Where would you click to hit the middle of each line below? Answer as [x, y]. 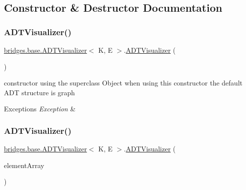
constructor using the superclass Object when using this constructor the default [123, 83]
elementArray [24, 165]
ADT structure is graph [40, 92]
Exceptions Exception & [40, 109]
